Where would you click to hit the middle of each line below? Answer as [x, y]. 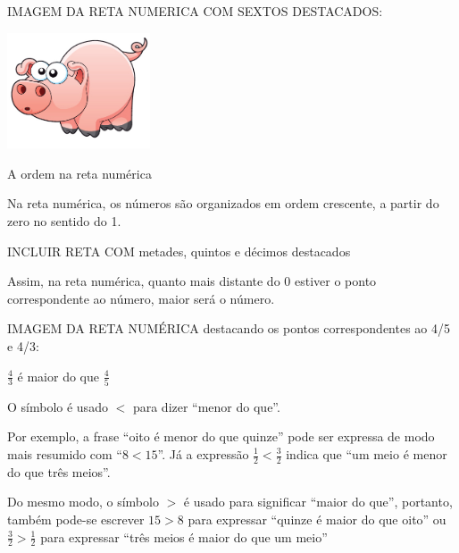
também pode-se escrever [76, 519]
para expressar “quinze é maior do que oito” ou [317, 519]
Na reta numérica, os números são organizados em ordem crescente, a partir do [223, 203]
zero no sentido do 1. [64, 220]
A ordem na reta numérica [79, 173]
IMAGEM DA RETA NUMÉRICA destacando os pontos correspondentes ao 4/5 [229, 328]
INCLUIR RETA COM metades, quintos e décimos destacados [179, 251]
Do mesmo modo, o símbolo [83, 502]
